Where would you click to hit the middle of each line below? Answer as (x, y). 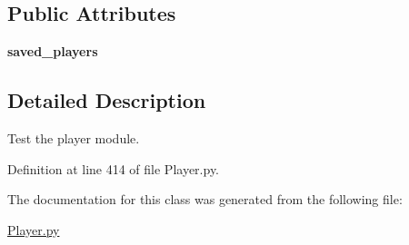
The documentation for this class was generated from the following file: (205, 199)
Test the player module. (74, 138)
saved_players (53, 51)
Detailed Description (107, 100)
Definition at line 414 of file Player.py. (114, 168)
